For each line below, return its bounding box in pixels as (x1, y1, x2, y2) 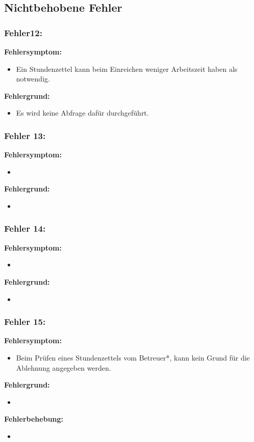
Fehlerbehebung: (4, 413, 64, 424)
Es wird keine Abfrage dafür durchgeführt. (16, 107, 149, 118)
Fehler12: (4, 26, 42, 39)
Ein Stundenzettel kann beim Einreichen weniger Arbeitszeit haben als (16, 63, 238, 74)
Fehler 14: (4, 222, 46, 235)
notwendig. (16, 73, 50, 84)
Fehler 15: (4, 315, 46, 328)
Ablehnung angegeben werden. (16, 362, 111, 373)
